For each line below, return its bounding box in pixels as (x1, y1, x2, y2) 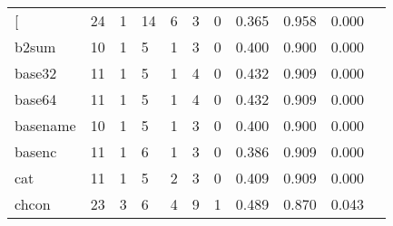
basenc (15, 141, 57, 162)
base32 (15, 62, 57, 83)
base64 (15, 89, 57, 109)
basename (15, 115, 76, 136)
